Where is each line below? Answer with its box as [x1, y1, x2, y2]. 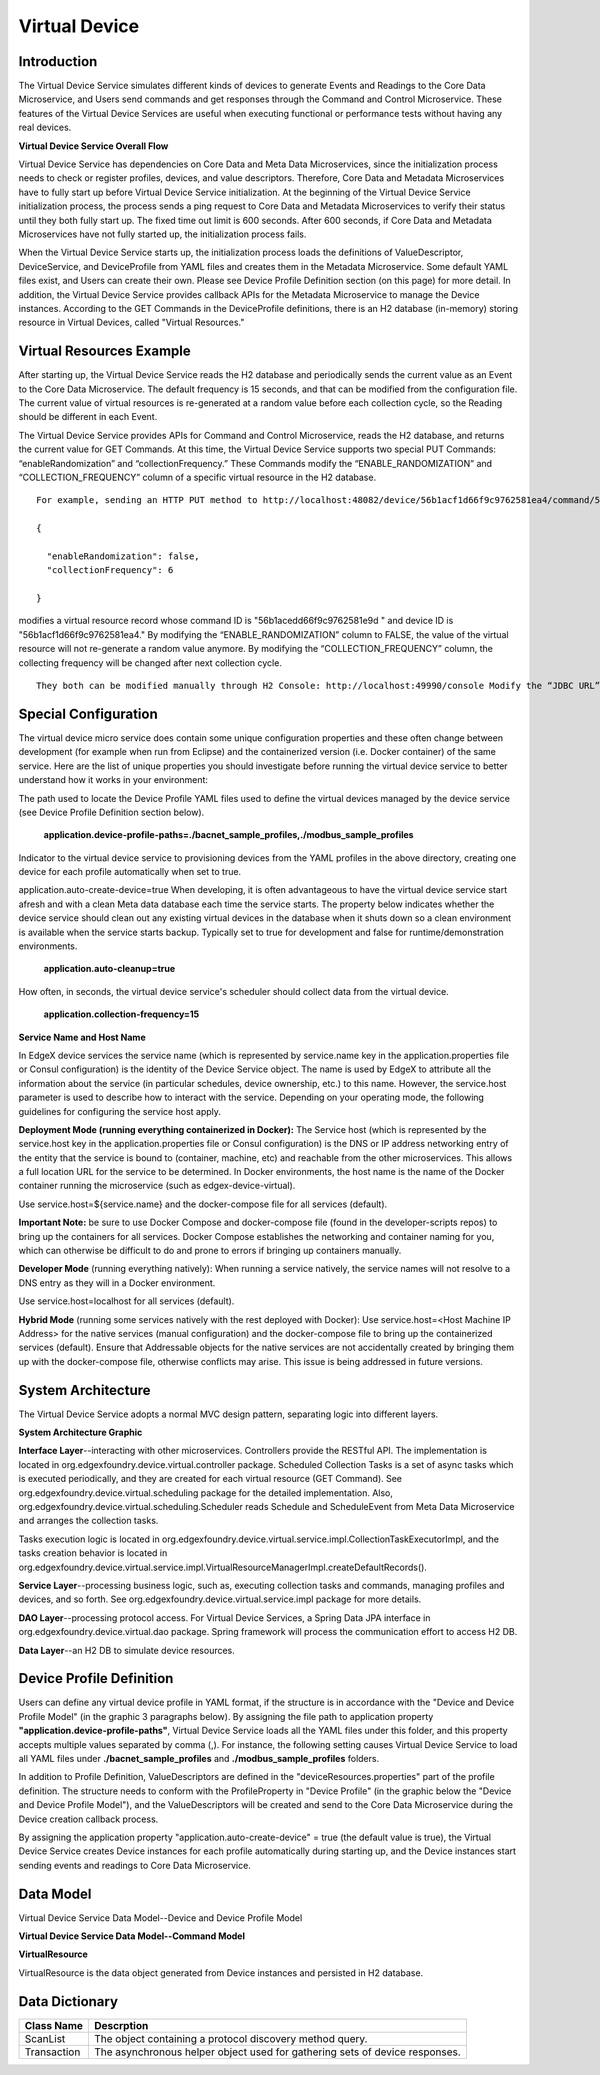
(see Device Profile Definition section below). [18, 806, 205, 818]
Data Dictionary [18, 1993, 119, 2010]
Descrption [94, 2018, 149, 2032]
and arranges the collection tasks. [18, 1515, 159, 1527]
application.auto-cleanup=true [43, 963, 176, 975]
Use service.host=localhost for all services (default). [18, 1295, 235, 1307]
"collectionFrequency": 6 [46, 565, 174, 576]
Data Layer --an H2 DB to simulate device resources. [18, 1644, 235, 1656]
